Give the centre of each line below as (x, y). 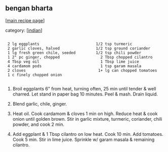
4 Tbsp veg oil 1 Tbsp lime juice (73, 62)
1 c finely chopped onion (35, 75)
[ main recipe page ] (25, 20)
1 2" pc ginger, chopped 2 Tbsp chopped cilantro (80, 57)
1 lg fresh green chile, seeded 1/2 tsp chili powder (74, 53)
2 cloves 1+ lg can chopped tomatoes (82, 70)
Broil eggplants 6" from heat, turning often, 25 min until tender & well (84, 88)
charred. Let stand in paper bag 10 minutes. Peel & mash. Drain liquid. (85, 94)
